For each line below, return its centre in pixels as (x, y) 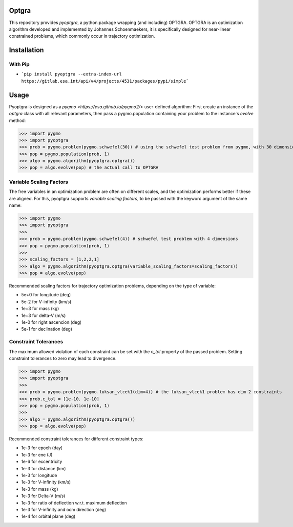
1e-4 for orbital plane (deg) (48, 516)
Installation (26, 50)
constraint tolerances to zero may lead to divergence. (63, 358)
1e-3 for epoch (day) (42, 448)
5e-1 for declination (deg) (47, 329)
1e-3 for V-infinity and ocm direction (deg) (64, 509)
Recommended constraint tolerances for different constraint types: (76, 439)
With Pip (19, 65)
